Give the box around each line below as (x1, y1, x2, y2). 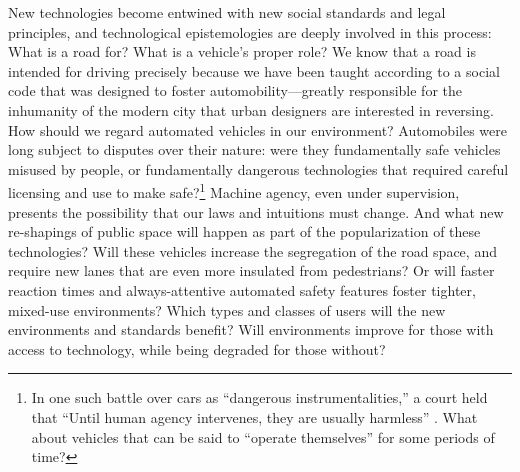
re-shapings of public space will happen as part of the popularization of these (8, 221, 481, 242)
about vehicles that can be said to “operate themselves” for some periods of (31, 426, 495, 447)
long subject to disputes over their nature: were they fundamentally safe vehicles (8, 139, 501, 160)
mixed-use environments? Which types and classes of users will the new (8, 299, 446, 320)
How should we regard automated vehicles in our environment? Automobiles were (8, 119, 507, 140)
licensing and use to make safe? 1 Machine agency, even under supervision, (8, 179, 460, 202)
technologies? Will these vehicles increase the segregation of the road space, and (8, 240, 497, 261)
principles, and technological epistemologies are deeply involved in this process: (8, 21, 492, 42)
